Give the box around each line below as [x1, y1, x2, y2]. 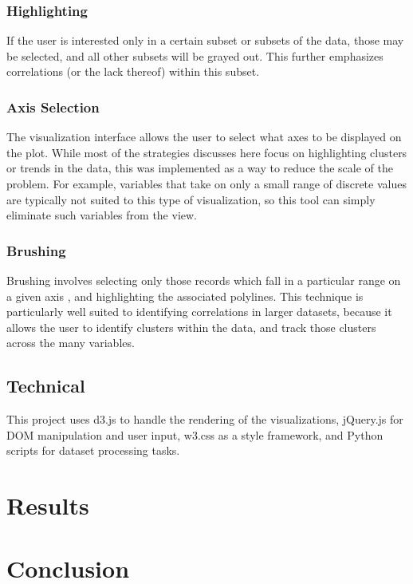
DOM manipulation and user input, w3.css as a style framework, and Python [6, 426, 383, 443]
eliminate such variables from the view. [6, 207, 197, 223]
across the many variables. [6, 334, 135, 351]
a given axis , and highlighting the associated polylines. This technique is [6, 287, 364, 304]
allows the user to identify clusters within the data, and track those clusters [6, 318, 376, 335]
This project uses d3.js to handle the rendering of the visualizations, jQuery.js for [6, 411, 403, 428]
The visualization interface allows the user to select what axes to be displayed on [6, 128, 402, 145]
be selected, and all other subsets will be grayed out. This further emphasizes [6, 47, 383, 64]
